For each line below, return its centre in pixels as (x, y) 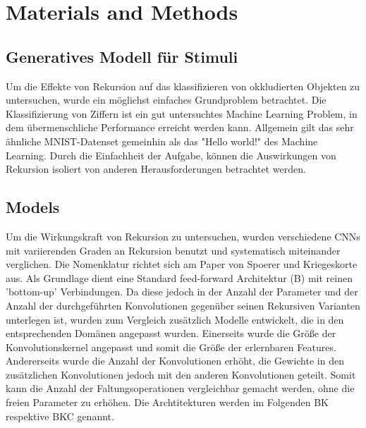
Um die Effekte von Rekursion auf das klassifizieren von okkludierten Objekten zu (183, 86)
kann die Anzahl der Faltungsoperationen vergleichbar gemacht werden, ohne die (180, 388)
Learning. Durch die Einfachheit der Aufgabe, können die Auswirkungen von (171, 155)
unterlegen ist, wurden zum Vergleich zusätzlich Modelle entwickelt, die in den (175, 319)
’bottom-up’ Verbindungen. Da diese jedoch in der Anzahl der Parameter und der (182, 292)
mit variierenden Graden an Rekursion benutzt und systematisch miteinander (173, 250)
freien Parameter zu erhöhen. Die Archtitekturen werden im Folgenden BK (167, 402)
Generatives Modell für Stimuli (122, 56)
